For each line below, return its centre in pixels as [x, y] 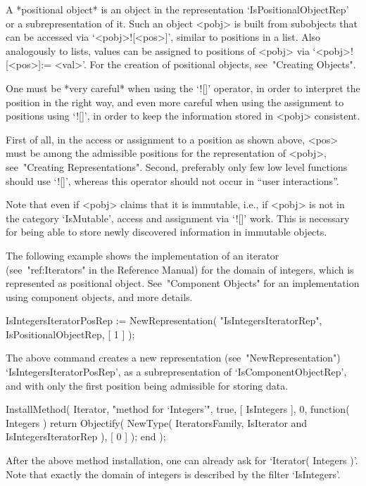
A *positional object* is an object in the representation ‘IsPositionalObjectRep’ [177, 9]
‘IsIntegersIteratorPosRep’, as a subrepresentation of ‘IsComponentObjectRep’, [176, 372]
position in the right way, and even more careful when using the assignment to [175, 102]
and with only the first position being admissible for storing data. [147, 385]
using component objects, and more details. [99, 296]
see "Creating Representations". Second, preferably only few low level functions [177, 166]
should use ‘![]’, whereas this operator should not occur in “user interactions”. [172, 180]
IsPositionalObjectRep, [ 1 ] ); [70, 334]
